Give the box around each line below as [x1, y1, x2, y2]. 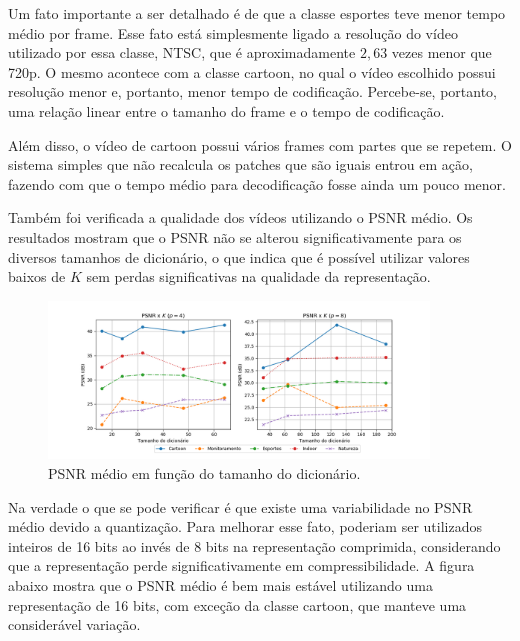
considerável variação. [8, 614, 141, 635]
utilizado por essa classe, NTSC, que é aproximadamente [8, 42, 356, 63]
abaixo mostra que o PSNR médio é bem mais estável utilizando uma [8, 575, 433, 596]
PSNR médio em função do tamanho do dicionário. [48, 463, 361, 484]
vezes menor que [391, 42, 492, 63]
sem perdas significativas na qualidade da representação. [86, 266, 431, 287]
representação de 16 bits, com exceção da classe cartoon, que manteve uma [8, 594, 467, 615]
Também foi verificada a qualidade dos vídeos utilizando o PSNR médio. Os [8, 207, 473, 228]
